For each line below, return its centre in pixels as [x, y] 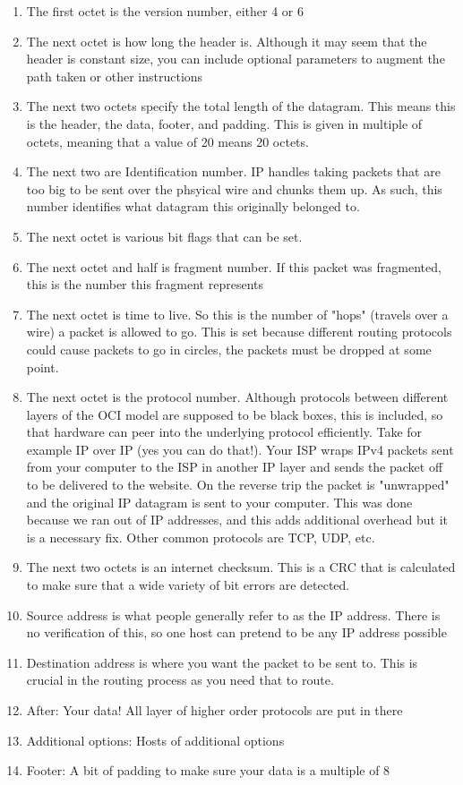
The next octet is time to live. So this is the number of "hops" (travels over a [237, 314]
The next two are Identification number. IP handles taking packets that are [233, 171]
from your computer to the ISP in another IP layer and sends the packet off [235, 467]
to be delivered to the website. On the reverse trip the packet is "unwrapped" [238, 485]
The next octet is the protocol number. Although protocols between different [237, 397]
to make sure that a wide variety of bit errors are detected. [188, 585]
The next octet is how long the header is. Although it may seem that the [227, 41]
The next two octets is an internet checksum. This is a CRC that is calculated [241, 567]
